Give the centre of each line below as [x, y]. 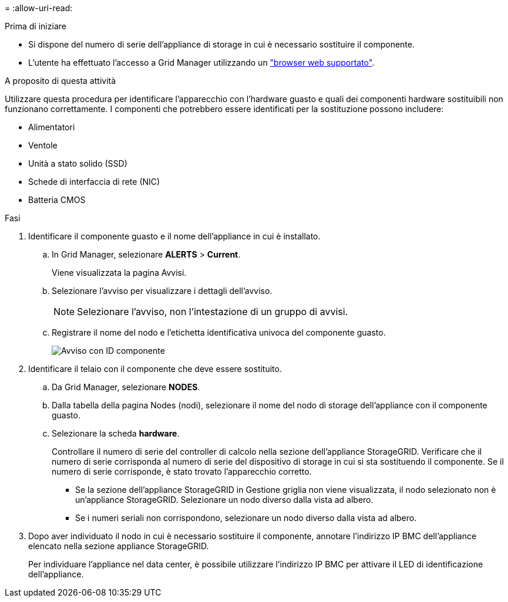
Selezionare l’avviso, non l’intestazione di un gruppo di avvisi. [213, 312]
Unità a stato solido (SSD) [78, 163]
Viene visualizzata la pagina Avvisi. [119, 273]
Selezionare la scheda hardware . [116, 433]
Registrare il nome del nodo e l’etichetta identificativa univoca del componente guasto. [219, 332]
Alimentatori [52, 127]
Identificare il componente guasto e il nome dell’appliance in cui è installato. [174, 236]
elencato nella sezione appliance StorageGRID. [119, 546]
